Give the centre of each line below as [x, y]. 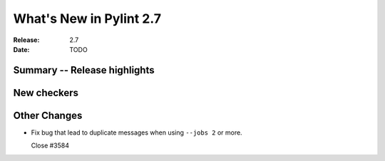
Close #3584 [50, 145]
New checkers [46, 93]
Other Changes [48, 115]
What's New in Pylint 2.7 [87, 19]
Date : [21, 49]
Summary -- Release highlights [84, 70]
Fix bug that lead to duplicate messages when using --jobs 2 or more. [137, 133]
